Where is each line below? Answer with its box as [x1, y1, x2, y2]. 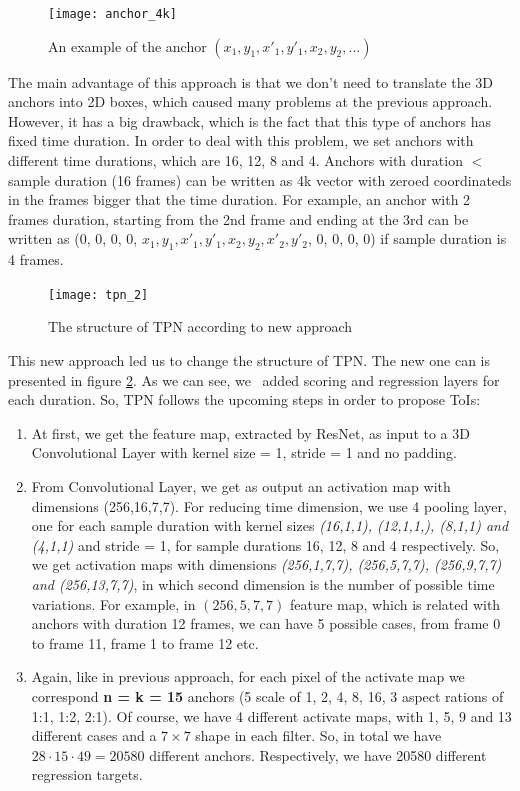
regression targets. [31, 764, 143, 785]
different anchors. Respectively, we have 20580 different [149, 744, 487, 765]
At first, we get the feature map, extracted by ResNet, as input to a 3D [31, 422, 470, 443]
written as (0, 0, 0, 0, [8, 228, 138, 249]
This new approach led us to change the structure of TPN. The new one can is [8, 350, 491, 371]
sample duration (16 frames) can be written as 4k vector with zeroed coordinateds [8, 169, 512, 190]
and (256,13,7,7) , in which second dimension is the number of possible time [31, 573, 495, 594]
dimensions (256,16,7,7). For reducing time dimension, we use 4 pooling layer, [31, 495, 507, 516]
